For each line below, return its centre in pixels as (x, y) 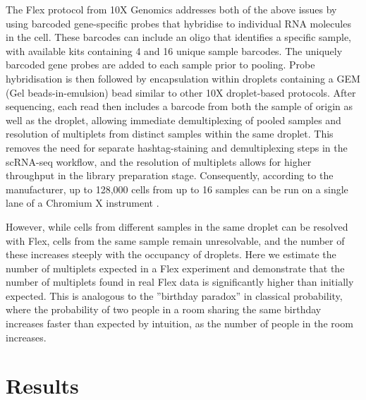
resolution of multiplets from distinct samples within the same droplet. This (170, 134)
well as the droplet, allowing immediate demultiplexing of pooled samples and (173, 120)
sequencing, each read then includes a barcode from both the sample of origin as (179, 106)
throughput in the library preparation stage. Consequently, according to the (170, 175)
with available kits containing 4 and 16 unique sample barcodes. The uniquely (174, 50)
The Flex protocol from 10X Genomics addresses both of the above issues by (171, 9)
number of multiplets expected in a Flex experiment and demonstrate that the (175, 268)
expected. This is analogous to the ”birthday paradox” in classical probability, (174, 295)
